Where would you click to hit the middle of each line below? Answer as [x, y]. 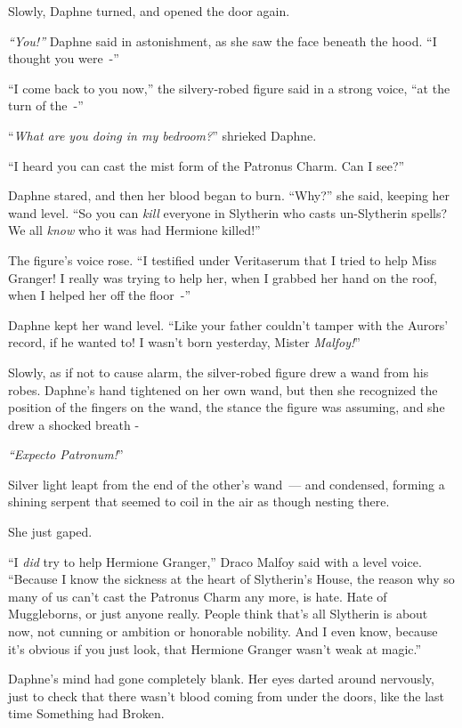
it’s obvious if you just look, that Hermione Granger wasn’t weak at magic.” [215, 648]
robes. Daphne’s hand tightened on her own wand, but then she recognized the [223, 389]
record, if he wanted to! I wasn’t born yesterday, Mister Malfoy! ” [184, 342]
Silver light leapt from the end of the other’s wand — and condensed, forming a [227, 484]
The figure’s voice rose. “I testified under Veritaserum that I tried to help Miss [223, 259]
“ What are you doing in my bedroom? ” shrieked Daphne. [162, 135]
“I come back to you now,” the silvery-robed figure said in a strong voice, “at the [229, 88]
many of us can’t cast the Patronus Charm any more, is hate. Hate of [198, 596]
